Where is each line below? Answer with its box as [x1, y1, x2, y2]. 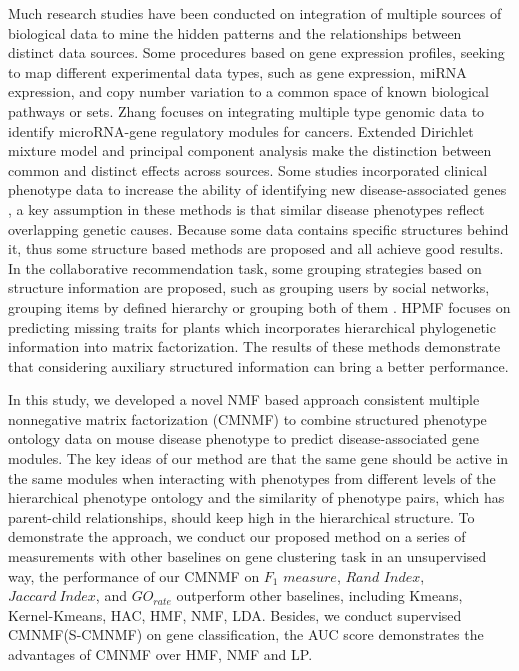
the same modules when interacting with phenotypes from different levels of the [8, 467, 496, 488]
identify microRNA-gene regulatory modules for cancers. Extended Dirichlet [8, 120, 474, 141]
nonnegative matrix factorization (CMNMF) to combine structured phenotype [8, 408, 487, 429]
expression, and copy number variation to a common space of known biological [8, 81, 490, 102]
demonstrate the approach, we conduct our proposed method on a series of [8, 526, 466, 547]
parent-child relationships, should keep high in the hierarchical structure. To [8, 506, 475, 527]
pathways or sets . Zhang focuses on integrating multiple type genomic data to [8, 100, 485, 121]
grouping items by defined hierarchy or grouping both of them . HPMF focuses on [8, 296, 511, 317]
